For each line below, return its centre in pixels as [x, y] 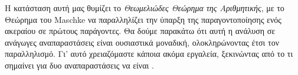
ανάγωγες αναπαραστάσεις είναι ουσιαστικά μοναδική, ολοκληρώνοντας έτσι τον [142, 42]
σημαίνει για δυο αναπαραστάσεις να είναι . [79, 65]
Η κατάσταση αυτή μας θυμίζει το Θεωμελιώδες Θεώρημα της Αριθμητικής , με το [145, 8]
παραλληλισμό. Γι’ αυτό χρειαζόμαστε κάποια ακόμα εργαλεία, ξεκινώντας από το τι [149, 54]
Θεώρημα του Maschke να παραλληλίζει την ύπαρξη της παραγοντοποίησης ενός [143, 19]
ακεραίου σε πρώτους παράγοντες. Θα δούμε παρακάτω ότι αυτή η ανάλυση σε [140, 31]
